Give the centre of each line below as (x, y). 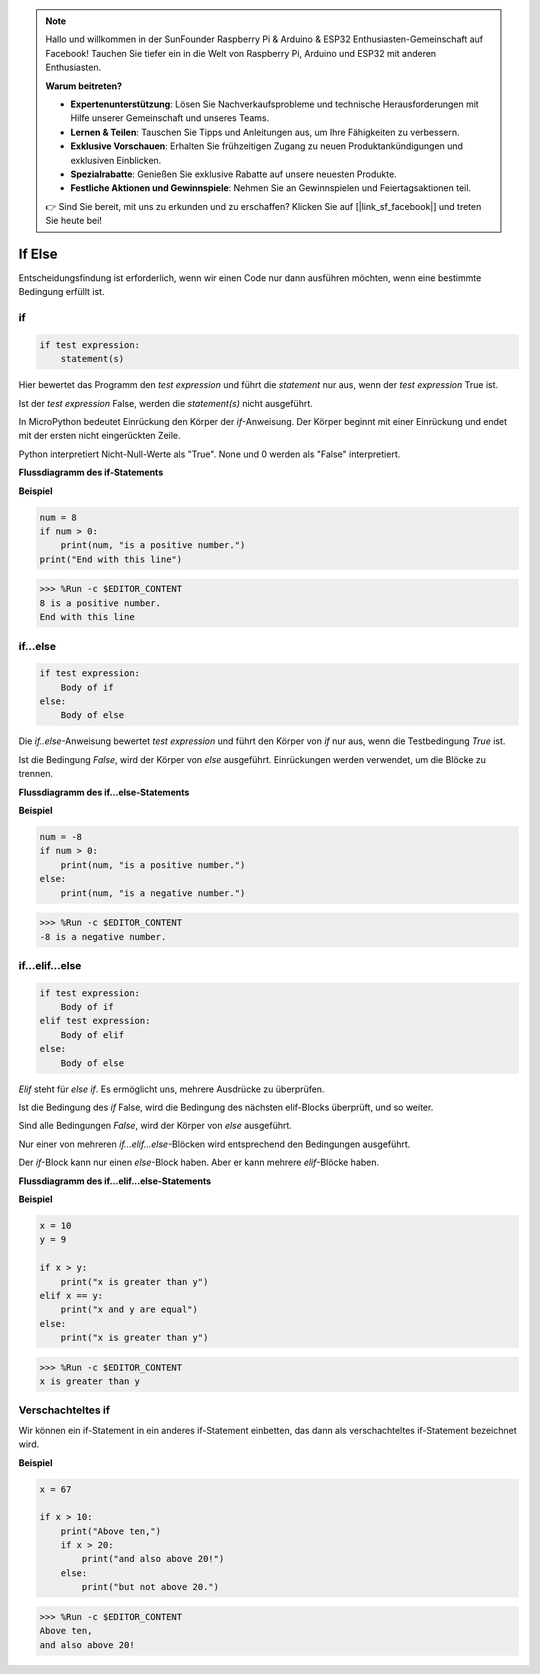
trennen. (36, 774)
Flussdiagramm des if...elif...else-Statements (115, 1181)
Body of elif (92, 1034)
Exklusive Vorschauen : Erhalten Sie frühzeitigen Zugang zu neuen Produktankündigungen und (267, 146)
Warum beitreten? (84, 86)
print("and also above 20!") (153, 1559)
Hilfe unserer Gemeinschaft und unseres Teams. (170, 118)
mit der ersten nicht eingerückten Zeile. (99, 436)
